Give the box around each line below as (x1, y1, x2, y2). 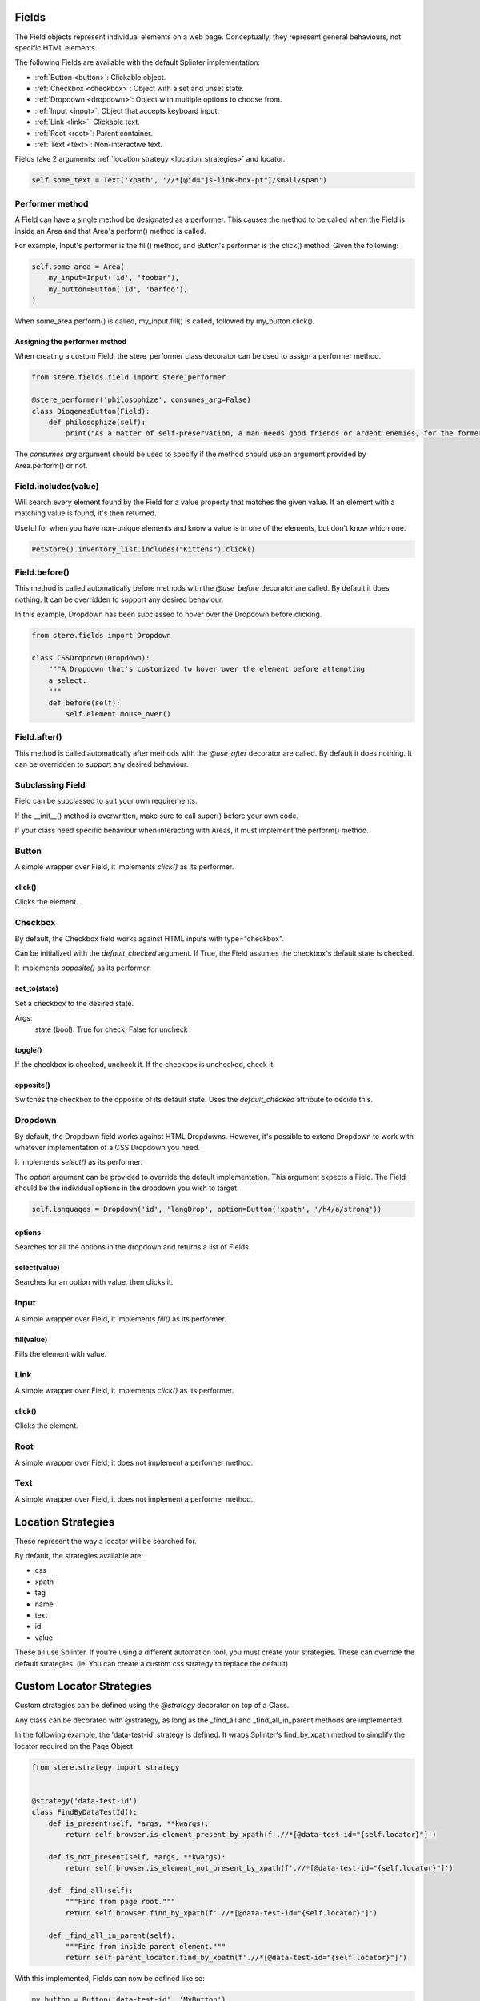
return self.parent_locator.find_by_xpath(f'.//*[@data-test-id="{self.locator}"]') (65, 1953, 407, 1963)
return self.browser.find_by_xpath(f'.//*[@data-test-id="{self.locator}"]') (65, 1908, 378, 1917)
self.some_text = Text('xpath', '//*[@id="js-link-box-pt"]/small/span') (31, 176, 327, 185)
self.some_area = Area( (31, 262, 126, 271)
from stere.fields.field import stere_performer (31, 373, 226, 382)
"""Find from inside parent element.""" (65, 1942, 226, 1951)
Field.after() (14, 732, 62, 743)
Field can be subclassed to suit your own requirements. (14, 796, 198, 806)
